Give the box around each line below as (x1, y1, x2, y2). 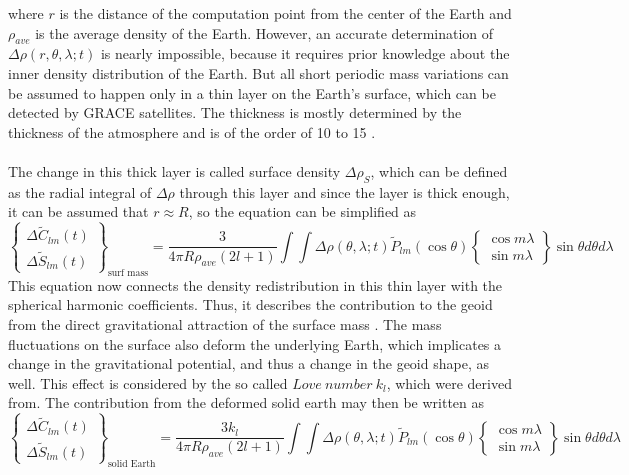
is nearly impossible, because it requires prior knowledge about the (100, 43, 510, 64)
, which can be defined (370, 160, 508, 181)
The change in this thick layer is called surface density (8, 160, 341, 181)
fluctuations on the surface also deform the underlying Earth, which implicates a (8, 333, 502, 354)
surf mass (107, 267, 149, 278)
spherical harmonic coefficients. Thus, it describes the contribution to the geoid (8, 294, 493, 315)
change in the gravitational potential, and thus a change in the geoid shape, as (8, 353, 489, 374)
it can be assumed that (8, 201, 149, 222)
